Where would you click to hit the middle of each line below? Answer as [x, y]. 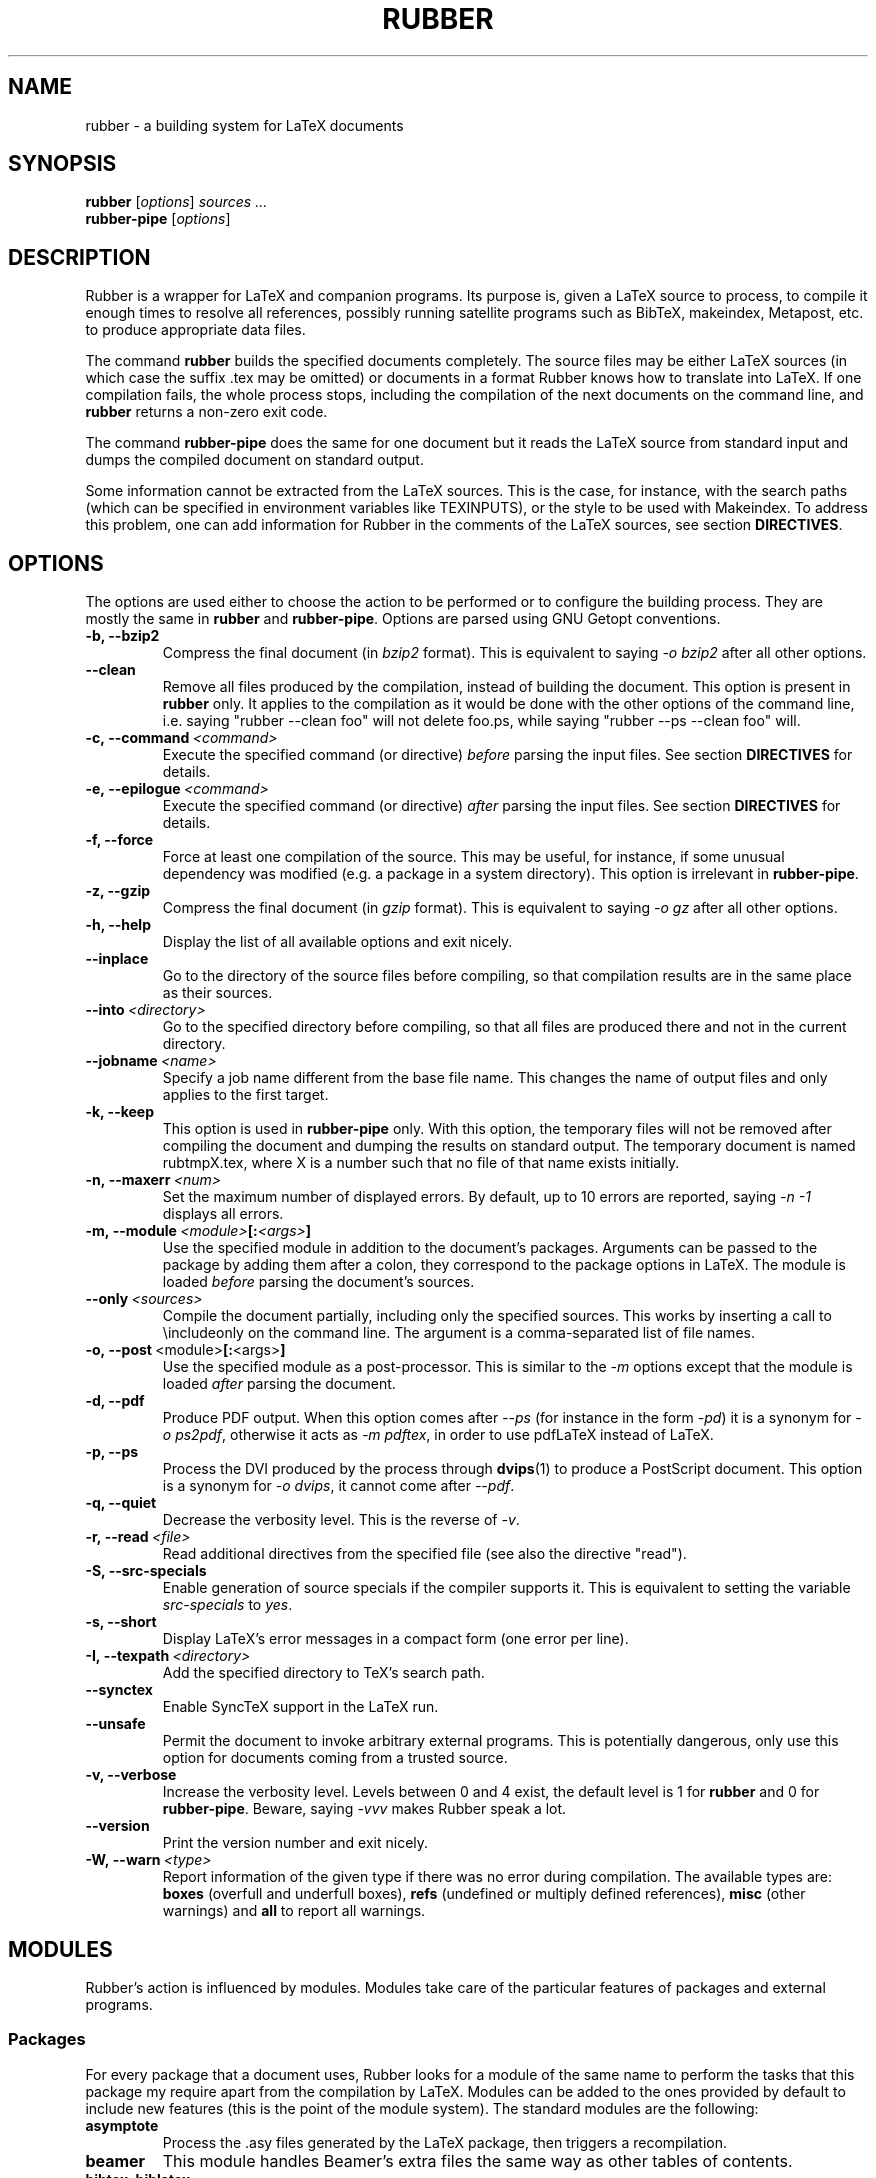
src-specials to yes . [227, 1605]
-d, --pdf [115, 1401]
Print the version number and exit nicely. [295, 1843]
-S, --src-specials [146, 1571]
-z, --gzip [118, 891]
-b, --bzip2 [122, 636]
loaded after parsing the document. [279, 1384]
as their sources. [217, 993]
